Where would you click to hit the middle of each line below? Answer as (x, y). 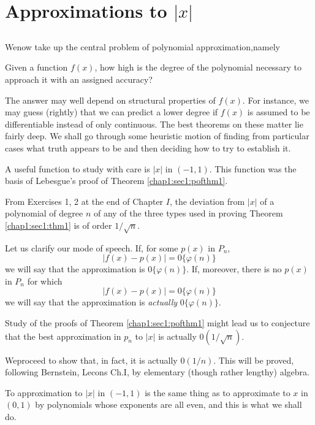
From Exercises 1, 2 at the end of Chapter (84, 201)
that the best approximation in (63, 336)
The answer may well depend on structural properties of (110, 100)
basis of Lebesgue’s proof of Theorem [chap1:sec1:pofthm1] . (116, 181)
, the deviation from (207, 201)
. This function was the (253, 168)
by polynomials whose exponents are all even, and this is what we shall (169, 404)
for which (45, 281)
